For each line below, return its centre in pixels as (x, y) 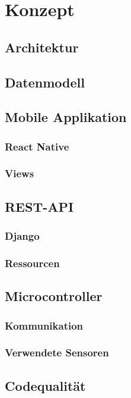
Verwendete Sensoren (57, 352)
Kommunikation (44, 325)
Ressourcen (32, 263)
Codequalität (45, 385)
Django (22, 236)
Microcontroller (54, 296)
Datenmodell (45, 82)
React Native (37, 146)
